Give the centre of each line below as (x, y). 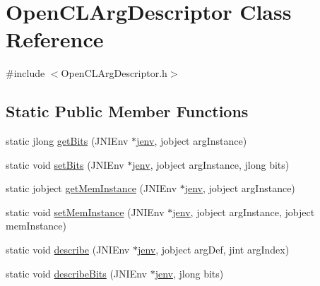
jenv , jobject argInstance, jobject (244, 211)
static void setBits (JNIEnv (65, 164)
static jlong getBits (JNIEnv (67, 141)
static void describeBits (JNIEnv (76, 273)
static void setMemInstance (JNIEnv (85, 211)
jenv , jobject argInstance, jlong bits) (211, 164)
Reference (55, 39)
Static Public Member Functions (127, 111)
